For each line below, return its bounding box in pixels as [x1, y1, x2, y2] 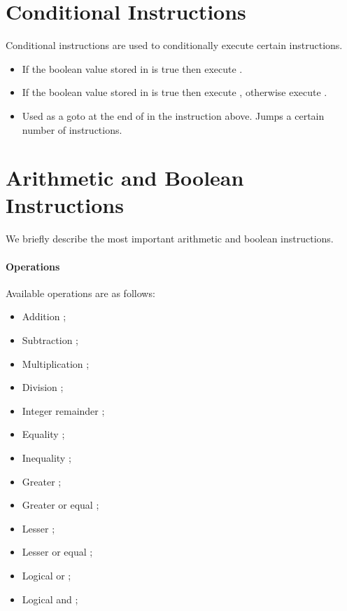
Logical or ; [22, 568, 71, 582]
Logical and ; [22, 591, 78, 606]
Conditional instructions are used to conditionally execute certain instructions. [6, 38, 343, 53]
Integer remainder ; [22, 403, 105, 418]
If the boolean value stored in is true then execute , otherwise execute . [22, 85, 327, 99]
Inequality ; [22, 450, 71, 465]
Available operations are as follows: [6, 285, 155, 300]
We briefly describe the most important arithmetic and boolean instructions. [6, 231, 334, 246]
